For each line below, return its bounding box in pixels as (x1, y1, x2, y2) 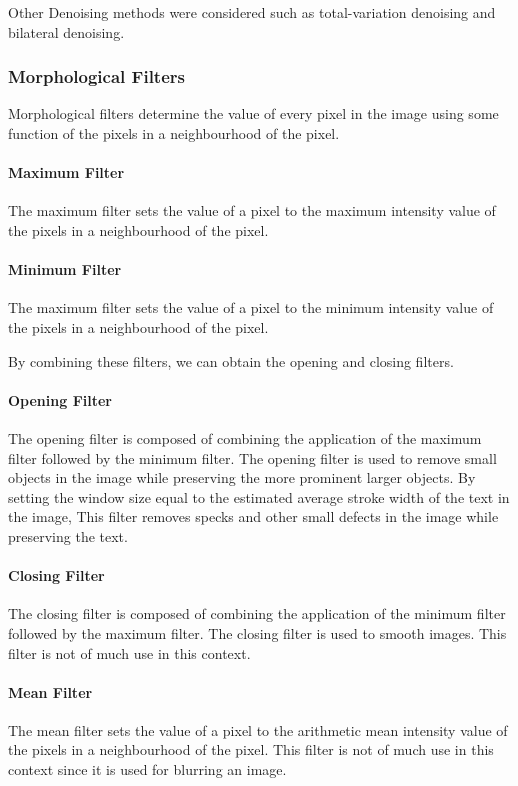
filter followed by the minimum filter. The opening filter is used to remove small (8, 447, 497, 468)
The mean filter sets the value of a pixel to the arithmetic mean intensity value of (8, 719, 508, 740)
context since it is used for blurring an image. (8, 759, 287, 780)
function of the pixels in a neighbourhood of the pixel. (8, 123, 340, 143)
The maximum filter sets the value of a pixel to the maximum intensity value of (8, 200, 496, 221)
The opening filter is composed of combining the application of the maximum (8, 427, 482, 448)
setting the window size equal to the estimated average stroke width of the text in (8, 486, 510, 507)
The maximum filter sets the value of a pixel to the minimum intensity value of (8, 297, 494, 318)
